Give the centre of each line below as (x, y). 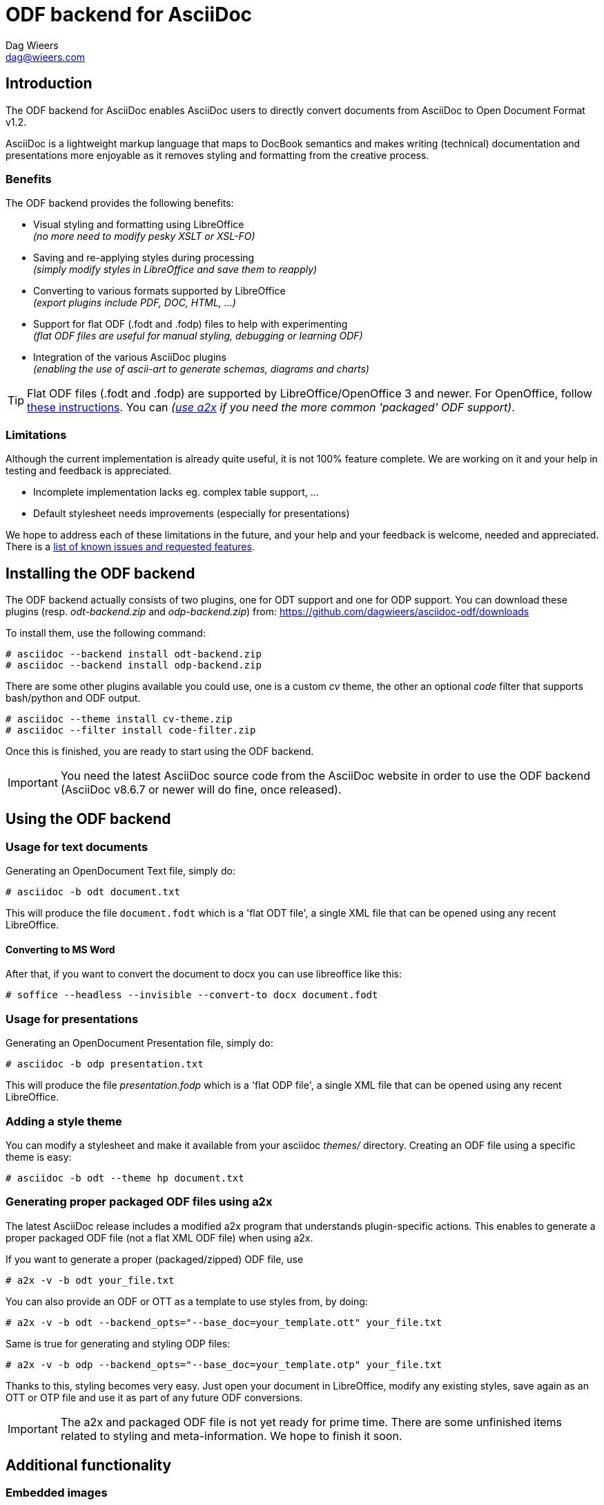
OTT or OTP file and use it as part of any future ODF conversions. (154, 1397)
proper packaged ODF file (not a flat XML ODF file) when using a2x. (159, 1237)
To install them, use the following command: (106, 633)
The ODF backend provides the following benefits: (120, 203)
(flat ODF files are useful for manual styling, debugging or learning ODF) (198, 336)
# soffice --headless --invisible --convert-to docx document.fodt (192, 995)
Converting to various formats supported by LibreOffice (159, 291)
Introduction (49, 84)
